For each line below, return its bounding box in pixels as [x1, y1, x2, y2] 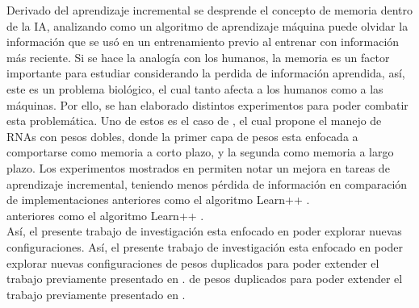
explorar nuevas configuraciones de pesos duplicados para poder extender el [6, 254, 379, 271]
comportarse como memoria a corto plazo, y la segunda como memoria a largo [6, 144, 394, 160]
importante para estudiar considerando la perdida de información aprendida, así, [6, 65, 405, 81]
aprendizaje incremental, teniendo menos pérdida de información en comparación [6, 175, 408, 192]
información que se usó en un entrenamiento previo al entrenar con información [6, 33, 400, 50]
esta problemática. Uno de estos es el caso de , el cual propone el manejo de [6, 112, 382, 129]
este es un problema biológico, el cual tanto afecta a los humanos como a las [6, 80, 383, 97]
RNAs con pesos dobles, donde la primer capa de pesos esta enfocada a [6, 127, 358, 144]
